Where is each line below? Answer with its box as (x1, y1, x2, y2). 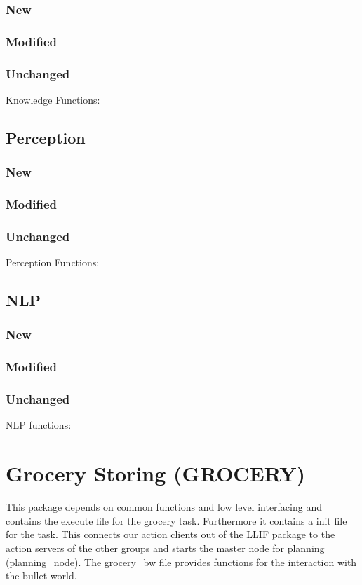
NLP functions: (6, 418, 72, 432)
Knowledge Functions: (6, 92, 100, 106)
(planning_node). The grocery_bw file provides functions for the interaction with (6, 554, 357, 569)
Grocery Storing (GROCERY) (6, 459, 306, 488)
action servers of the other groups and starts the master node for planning (6, 540, 325, 555)
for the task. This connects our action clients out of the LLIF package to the (6, 527, 335, 542)
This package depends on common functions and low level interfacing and (6, 500, 322, 514)
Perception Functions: (6, 255, 100, 270)
